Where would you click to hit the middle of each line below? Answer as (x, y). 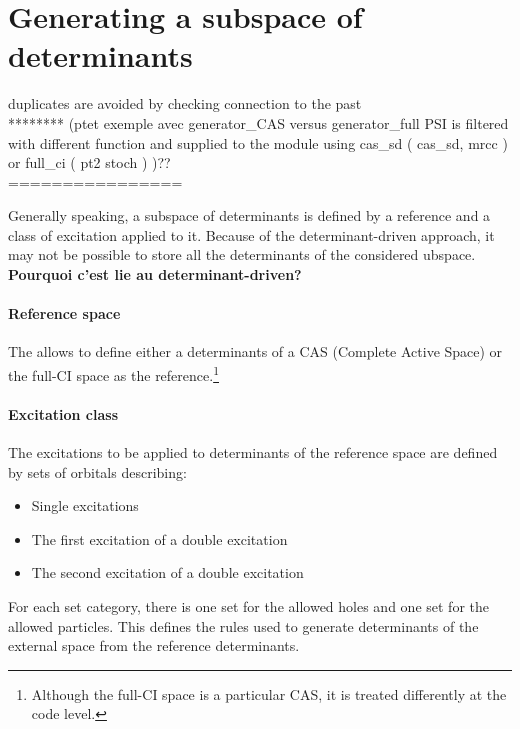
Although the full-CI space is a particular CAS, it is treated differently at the (269, 693)
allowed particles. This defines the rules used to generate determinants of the (243, 625)
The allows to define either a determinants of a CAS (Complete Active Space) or (255, 351)
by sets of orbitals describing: (97, 471)
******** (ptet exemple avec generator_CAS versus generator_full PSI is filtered (258, 122)
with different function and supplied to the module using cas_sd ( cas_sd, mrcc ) (258, 142)
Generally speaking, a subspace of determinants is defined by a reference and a (249, 215)
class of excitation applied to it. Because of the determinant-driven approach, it (251, 234)
